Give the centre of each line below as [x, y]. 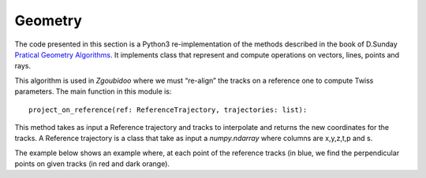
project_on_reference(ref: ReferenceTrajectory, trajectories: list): [168, 109]
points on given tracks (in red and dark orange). [92, 164]
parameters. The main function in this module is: [93, 91]
